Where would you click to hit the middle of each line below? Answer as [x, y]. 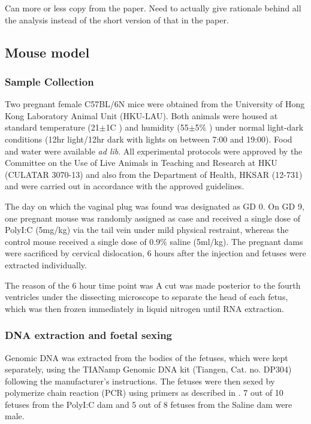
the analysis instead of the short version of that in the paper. [117, 19]
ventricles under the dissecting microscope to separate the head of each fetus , [147, 297]
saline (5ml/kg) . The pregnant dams [236, 241]
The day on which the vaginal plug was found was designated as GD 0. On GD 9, [155, 206]
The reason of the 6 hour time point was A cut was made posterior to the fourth [153, 285]
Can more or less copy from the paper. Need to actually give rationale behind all [153, 8]
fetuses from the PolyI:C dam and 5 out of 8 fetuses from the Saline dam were [149, 404]
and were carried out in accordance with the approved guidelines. [125, 186]
